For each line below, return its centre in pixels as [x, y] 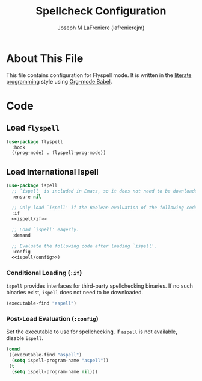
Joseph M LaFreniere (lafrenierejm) [101, 28]
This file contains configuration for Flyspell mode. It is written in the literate [99, 75]
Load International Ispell [53, 172]
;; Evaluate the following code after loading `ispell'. [84, 246]
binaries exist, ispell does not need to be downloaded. [75, 293]
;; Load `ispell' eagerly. [45, 230]
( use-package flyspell [35, 142]
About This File [45, 58]
